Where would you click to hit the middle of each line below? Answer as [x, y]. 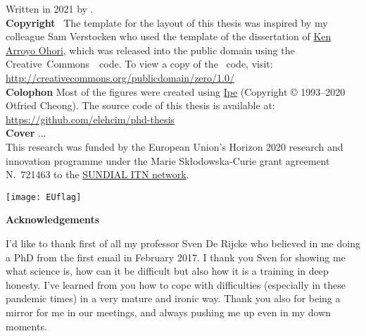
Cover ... [26, 133]
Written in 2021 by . [50, 8]
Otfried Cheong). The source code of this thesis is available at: [140, 105]
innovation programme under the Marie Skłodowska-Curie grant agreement [168, 160]
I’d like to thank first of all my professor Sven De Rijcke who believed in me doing [183, 243]
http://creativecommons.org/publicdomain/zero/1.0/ [120, 77]
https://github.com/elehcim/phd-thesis [90, 119]
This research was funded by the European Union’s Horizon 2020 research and [175, 146]
